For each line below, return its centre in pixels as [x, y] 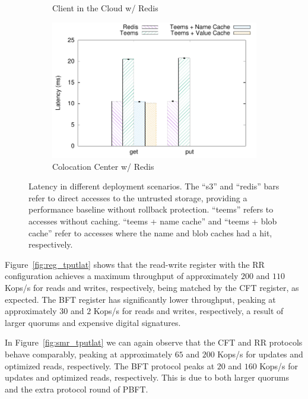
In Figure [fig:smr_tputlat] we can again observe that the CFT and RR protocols [154, 342]
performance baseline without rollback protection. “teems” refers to [151, 209]
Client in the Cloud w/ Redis [105, 8]
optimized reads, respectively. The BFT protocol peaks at [110, 365]
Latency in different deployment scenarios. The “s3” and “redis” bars [154, 186]
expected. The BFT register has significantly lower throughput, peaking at [140, 299]
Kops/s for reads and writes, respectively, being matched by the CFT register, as [152, 288]
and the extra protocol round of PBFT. [77, 389]
